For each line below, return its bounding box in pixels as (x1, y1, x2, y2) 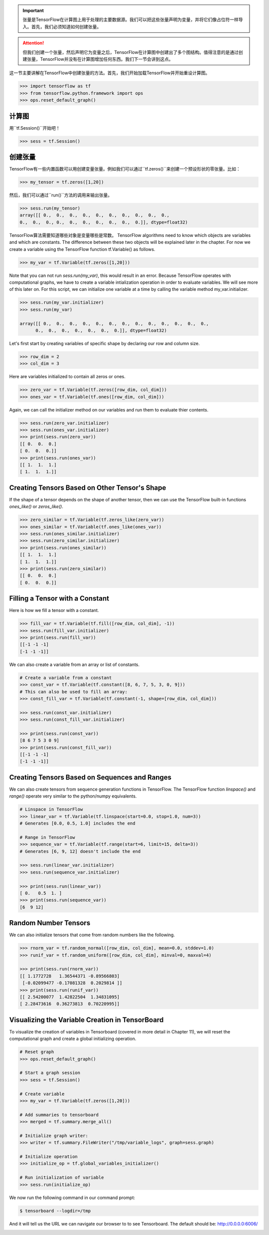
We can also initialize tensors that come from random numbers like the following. (9, 932, 175, 938)
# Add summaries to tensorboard (19, 1112, 99, 1117)
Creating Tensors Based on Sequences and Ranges (9, 773, 172, 782)
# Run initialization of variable (19, 1175, 104, 1181)
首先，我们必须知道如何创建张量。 (31, 23, 102, 29)
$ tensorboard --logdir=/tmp (19, 1208, 91, 1214)
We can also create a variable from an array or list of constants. (9, 661, 139, 667)
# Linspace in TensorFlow (19, 807, 83, 813)
